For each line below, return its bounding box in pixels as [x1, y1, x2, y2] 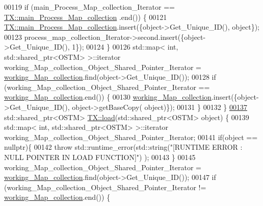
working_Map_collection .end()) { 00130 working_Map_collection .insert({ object [4, 91, 256, 102]
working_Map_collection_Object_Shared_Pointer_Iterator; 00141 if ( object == [4, 131, 258, 142]
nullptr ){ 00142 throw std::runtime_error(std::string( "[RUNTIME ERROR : [4, 142, 243, 152]
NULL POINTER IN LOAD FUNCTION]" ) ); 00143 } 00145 [4, 151, 196, 162]
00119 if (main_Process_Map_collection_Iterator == [4, 2, 175, 12]
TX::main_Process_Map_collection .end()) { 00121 [4, 11, 167, 22]
